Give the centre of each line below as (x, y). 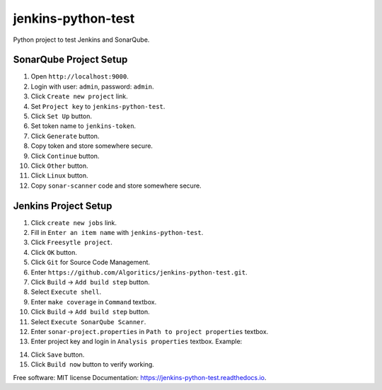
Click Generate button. (65, 136)
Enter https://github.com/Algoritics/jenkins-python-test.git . (139, 272)
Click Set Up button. (61, 116)
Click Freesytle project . (71, 242)
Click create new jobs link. (74, 222)
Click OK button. (54, 252)
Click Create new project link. (80, 96)
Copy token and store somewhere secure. (92, 146)
